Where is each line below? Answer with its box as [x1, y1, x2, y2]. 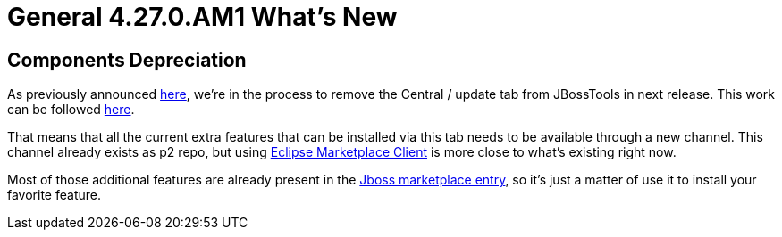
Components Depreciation [7, 48, 247, 71]
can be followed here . [7, 102, 135, 118]
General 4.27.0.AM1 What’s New [7, 2, 398, 32]
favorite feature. [7, 187, 101, 203]
